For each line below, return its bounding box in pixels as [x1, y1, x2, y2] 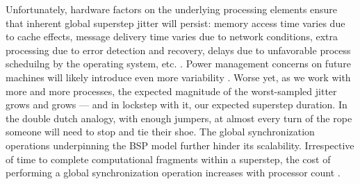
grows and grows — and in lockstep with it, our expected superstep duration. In [6, 97, 347, 112]
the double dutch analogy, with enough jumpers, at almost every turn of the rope [6, 110, 352, 125]
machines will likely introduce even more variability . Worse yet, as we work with [6, 69, 351, 84]
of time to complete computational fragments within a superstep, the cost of [6, 151, 331, 166]
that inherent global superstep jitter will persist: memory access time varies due [6, 15, 345, 30]
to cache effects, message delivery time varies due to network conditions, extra [6, 29, 338, 44]
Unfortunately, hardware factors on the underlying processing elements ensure [6, 2, 338, 16]
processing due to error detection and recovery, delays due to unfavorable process [6, 42, 351, 57]
